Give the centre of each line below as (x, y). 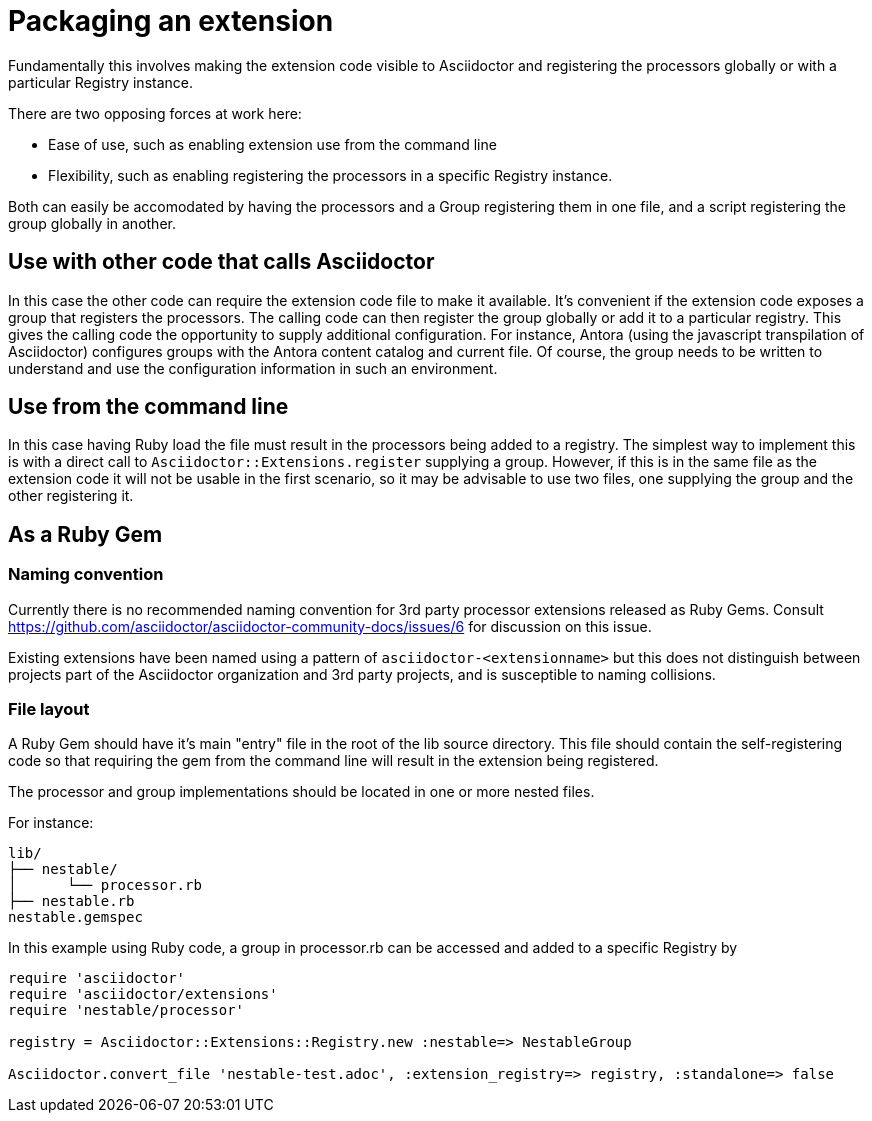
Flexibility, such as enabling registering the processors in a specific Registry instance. (330, 175)
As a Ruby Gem (85, 534)
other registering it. (71, 496)
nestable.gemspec (75, 917)
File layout (49, 709)
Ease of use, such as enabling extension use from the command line (272, 144)
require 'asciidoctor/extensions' (143, 994)
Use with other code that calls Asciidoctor (221, 262)
